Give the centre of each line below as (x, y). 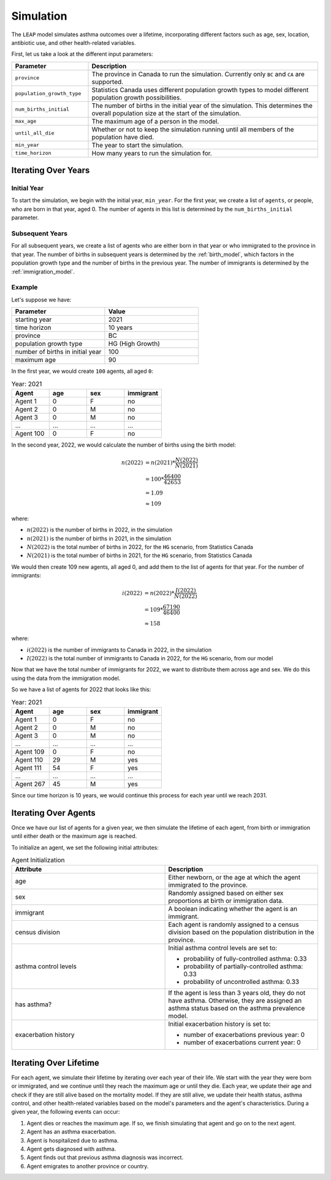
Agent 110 (29, 760)
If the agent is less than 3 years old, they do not (237, 993)
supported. (108, 82)
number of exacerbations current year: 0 (242, 1042)
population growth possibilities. (137, 97)
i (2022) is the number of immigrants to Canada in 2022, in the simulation (119, 650)
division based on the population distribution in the (242, 932)
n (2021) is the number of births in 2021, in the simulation (99, 538)
